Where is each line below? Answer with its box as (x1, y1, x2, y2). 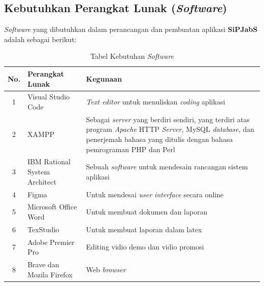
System (27, 166, 50, 177)
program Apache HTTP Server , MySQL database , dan (86, 124, 254, 134)
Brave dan (27, 259, 59, 270)
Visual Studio (27, 91, 70, 102)
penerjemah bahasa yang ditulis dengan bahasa (86, 134, 233, 145)
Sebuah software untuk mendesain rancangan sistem (86, 161, 248, 172)
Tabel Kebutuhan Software (90, 51, 174, 61)
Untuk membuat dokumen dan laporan (86, 206, 208, 217)
